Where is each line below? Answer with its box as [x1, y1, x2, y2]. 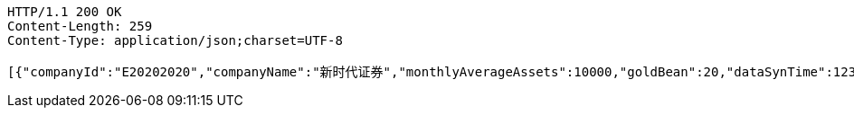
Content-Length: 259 [7, 19, 153, 33]
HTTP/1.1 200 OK [7, 4, 122, 19]
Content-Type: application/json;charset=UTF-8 [7, 33, 343, 48]
